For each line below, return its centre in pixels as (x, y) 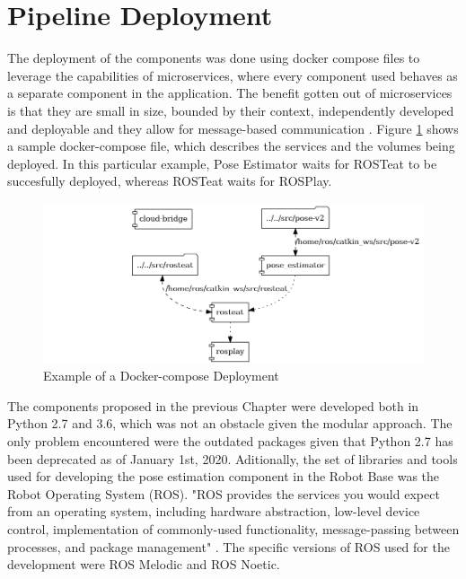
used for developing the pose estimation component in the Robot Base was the (224, 476)
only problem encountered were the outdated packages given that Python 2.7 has (230, 440)
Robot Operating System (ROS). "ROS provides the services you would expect (224, 493)
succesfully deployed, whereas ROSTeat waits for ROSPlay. (170, 181)
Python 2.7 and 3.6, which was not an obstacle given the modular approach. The (230, 423)
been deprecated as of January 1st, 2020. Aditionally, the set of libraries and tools (233, 458)
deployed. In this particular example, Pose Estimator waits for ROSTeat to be (222, 163)
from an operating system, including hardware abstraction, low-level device (214, 511)
